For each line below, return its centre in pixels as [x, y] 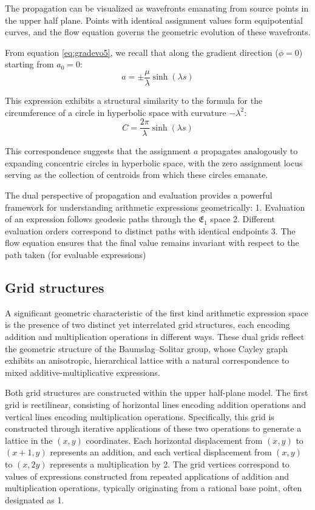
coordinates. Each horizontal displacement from [174, 440]
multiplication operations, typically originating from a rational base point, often [154, 488]
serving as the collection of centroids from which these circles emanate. [137, 175]
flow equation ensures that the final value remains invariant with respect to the [152, 243]
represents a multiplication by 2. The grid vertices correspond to [170, 464]
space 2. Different [243, 219]
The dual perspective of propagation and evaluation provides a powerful [139, 195]
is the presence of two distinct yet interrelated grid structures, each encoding [147, 325]
